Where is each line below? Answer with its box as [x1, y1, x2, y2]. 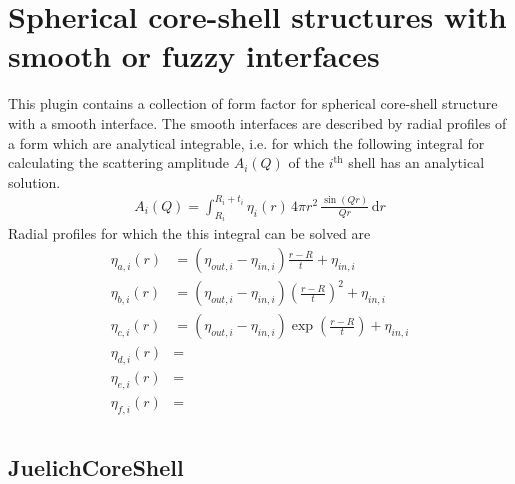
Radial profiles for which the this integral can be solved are [8, 223, 371, 244]
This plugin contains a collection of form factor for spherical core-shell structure [8, 93, 498, 114]
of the [288, 152, 324, 173]
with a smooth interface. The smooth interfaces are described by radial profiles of [8, 112, 507, 133]
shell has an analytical [348, 152, 485, 173]
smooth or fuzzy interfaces [8, 35, 380, 76]
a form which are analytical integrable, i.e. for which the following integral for [8, 132, 485, 153]
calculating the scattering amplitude [8, 152, 230, 173]
